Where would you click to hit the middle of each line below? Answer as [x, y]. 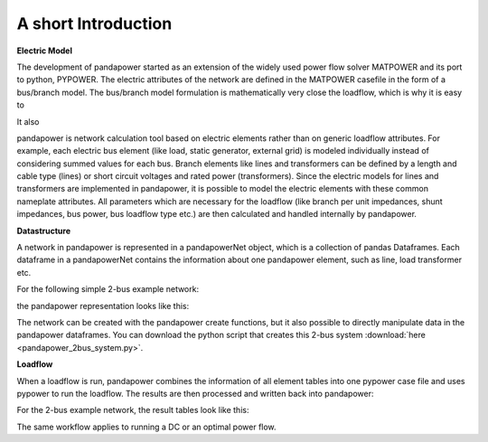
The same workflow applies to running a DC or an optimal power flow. [146, 427]
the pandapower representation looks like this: [103, 306]
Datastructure [44, 230]
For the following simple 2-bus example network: [108, 289]
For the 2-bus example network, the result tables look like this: [133, 410]
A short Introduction [94, 24]
